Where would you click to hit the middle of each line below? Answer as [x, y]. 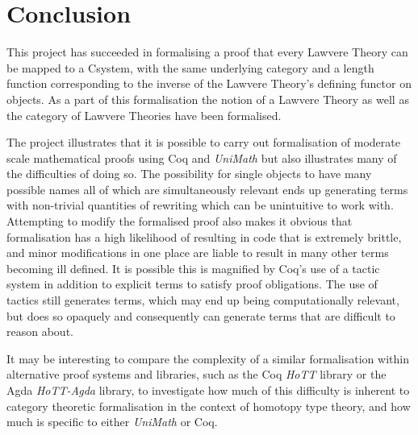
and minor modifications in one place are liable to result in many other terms [198, 253]
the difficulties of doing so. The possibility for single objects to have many [189, 174]
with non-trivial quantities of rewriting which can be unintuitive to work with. [200, 205]
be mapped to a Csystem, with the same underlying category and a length [190, 67]
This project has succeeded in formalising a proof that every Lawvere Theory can [207, 52]
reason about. [40, 331]
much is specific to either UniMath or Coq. [112, 422]
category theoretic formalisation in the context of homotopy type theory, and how [209, 406]
